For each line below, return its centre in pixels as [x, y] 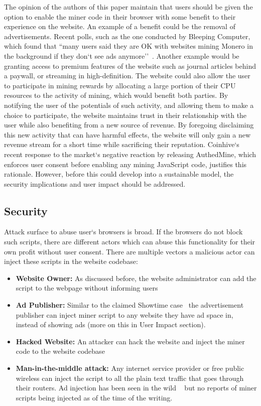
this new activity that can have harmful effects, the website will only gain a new [127, 134]
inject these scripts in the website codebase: [71, 261]
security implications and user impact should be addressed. [95, 183]
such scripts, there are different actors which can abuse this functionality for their [130, 242]
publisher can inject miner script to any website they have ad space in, [124, 314]
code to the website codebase [60, 351]
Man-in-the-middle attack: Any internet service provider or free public [130, 368]
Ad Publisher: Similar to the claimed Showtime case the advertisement [130, 305]
